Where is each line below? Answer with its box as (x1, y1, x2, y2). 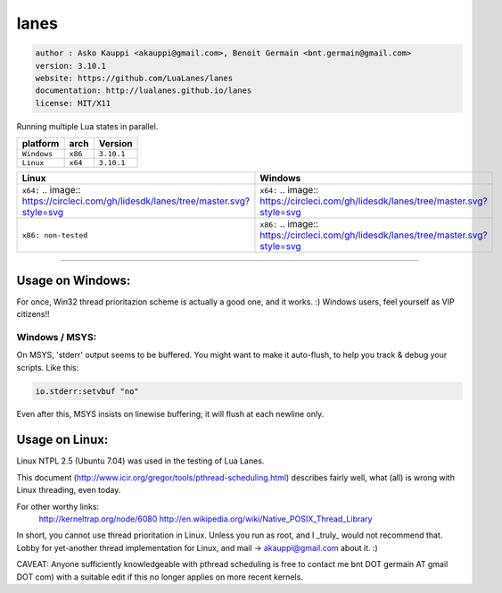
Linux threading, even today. (16, 485, 121, 496)
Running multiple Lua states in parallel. (16, 121, 159, 131)
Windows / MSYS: (16, 330, 97, 343)
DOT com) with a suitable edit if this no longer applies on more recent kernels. (16, 572, 303, 582)
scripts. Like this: (16, 362, 79, 372)
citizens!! (16, 308, 50, 319)
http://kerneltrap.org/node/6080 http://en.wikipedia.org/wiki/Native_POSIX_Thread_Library (38, 514, 373, 524)
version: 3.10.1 (35, 61, 107, 71)
